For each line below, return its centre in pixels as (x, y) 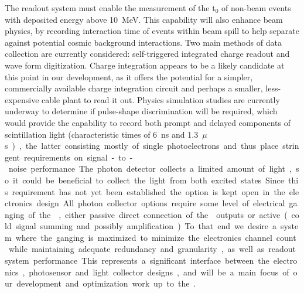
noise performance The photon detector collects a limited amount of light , (150, 168)
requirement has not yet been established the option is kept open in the (148, 191)
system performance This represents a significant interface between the (137, 260)
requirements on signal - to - (78, 157)
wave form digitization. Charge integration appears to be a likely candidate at (145, 65)
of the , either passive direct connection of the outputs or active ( (158, 214)
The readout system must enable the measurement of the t (110, 8)
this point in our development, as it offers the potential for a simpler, (129, 76)
